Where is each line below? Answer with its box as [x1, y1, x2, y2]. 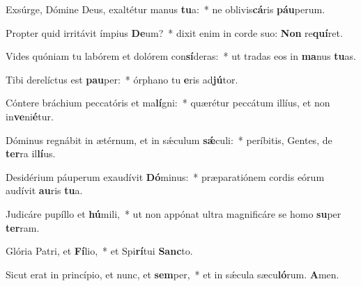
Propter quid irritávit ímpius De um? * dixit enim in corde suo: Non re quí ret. [6, 25, 343, 40]
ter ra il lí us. [6, 146, 56, 161]
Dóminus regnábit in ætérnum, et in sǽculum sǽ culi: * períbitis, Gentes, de [6, 132, 332, 147]
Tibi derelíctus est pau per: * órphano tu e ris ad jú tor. [6, 72, 238, 86]
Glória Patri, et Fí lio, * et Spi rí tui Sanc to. [6, 244, 193, 258]
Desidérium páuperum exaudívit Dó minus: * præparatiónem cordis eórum [6, 169, 325, 184]
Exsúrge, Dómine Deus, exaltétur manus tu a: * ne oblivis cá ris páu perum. [6, 2, 325, 16]
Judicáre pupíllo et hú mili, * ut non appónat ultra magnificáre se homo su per [6, 206, 341, 221]
